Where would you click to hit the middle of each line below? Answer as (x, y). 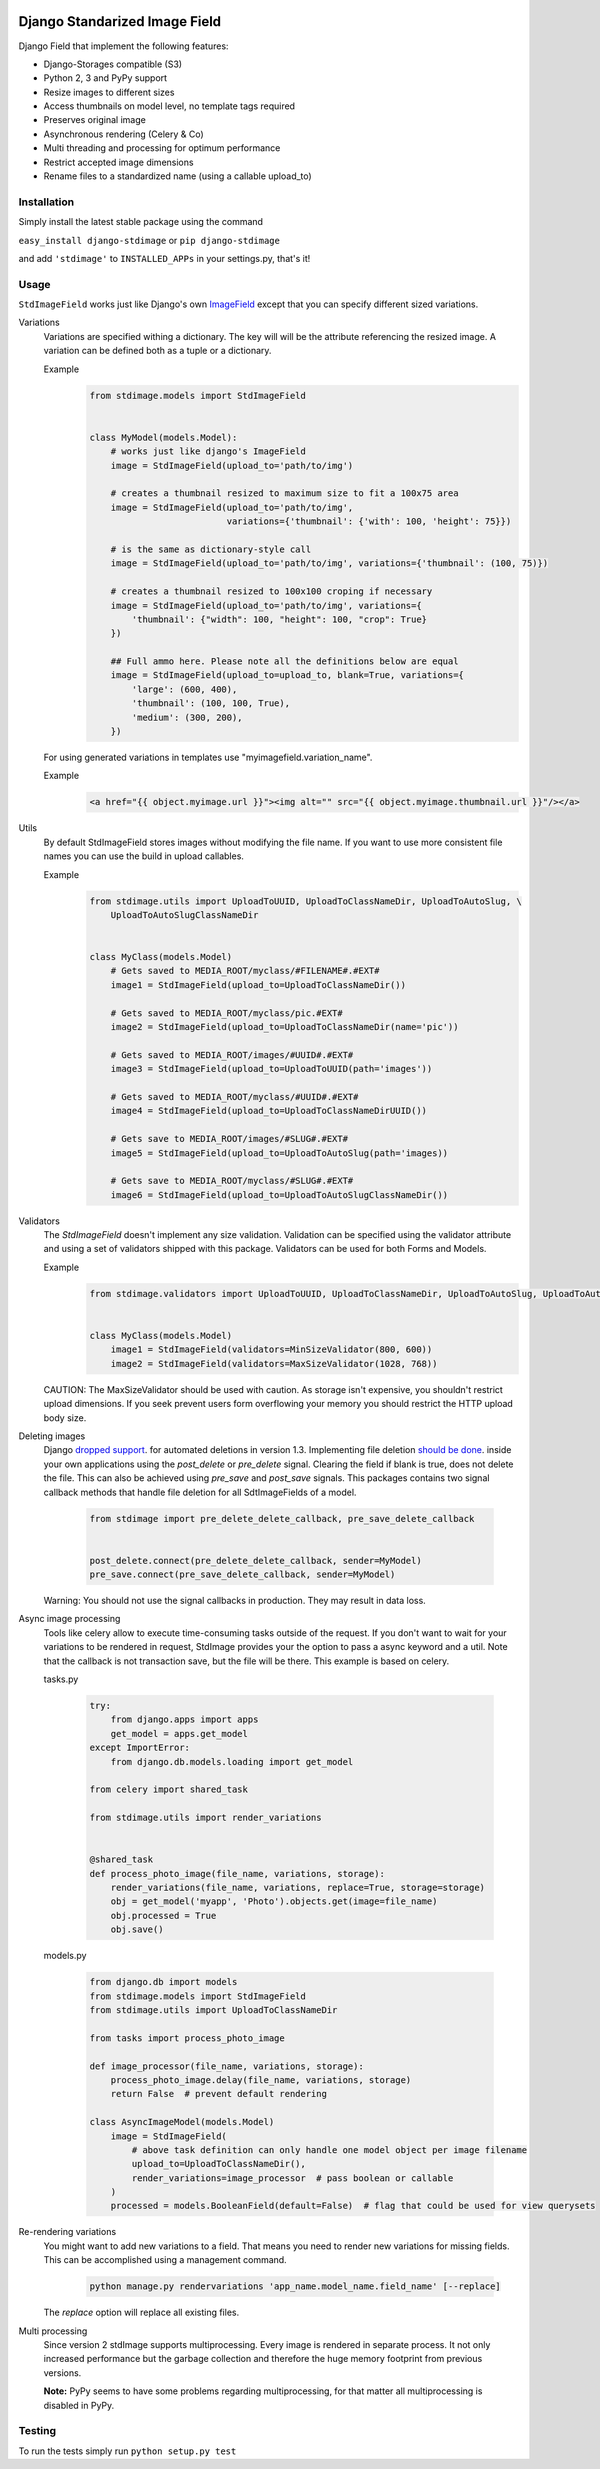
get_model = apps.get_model (179, 1733)
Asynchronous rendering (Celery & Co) (123, 134)
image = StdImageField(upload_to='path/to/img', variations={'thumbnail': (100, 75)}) (329, 563)
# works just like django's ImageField (208, 451)
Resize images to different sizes (109, 92)
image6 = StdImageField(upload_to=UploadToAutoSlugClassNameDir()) (279, 1194)
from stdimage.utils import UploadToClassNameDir (213, 2010)
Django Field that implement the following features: (123, 46)
